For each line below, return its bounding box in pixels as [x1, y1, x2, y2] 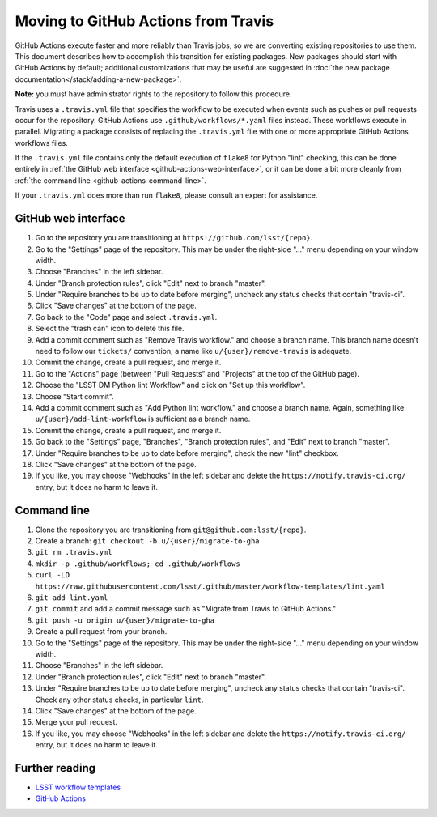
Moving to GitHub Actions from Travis [15, 12, 274, 30]
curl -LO [35, 571, 70, 580]
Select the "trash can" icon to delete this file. [35, 324, 185, 334]
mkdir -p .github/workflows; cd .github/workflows [35, 559, 240, 568]
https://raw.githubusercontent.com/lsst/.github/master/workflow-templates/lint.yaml [35, 581, 386, 591]
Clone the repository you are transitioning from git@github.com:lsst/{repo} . [35, 525, 307, 534]
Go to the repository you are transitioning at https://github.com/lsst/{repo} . [35, 233, 313, 243]
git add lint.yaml [35, 593, 108, 602]
